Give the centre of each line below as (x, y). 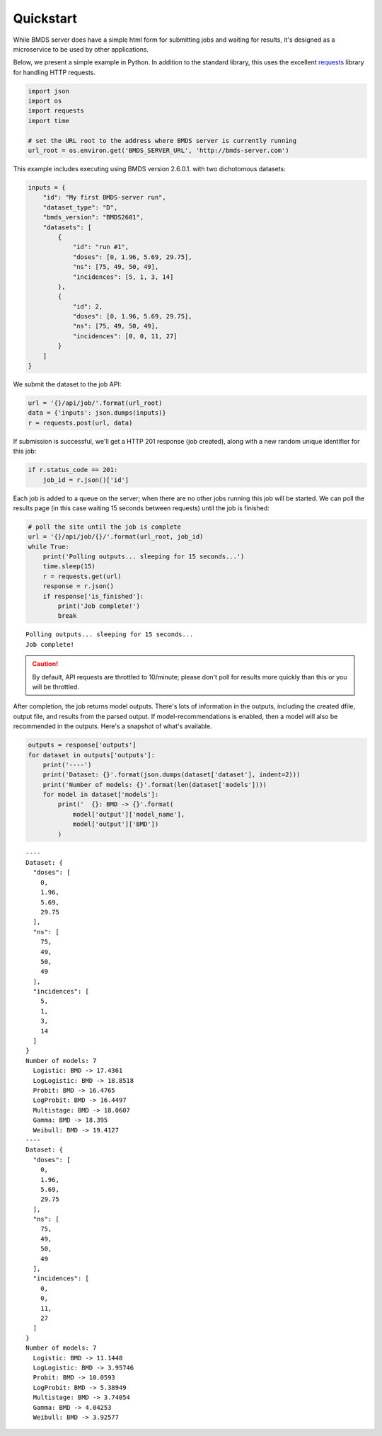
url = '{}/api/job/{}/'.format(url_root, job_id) (116, 537)
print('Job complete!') (99, 606)
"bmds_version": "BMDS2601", (93, 217)
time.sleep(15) (69, 567)
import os (45, 101)
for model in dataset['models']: (101, 795)
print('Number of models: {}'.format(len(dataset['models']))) (155, 785)
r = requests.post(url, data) (80, 423)
